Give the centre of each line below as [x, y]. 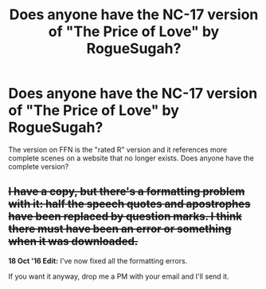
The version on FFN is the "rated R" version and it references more [118, 149]
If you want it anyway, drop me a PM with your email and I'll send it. [119, 276]
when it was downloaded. [73, 241]
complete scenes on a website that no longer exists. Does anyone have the [131, 158]
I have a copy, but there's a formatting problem [127, 192]
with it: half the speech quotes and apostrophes [129, 204]
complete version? [39, 166]
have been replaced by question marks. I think [125, 217]
